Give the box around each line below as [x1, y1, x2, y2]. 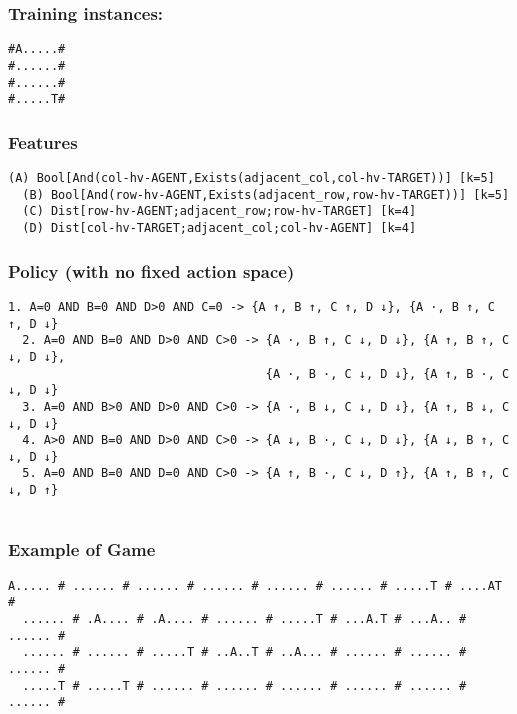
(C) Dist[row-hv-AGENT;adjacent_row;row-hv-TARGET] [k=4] [22, 204, 417, 219]
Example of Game [8, 537, 156, 562]
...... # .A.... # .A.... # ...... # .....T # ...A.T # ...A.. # [22, 611, 467, 626]
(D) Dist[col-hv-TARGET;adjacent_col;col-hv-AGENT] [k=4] [22, 221, 417, 236]
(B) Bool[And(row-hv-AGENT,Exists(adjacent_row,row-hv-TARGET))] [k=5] [22, 187, 510, 202]
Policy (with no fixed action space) [8, 258, 295, 283]
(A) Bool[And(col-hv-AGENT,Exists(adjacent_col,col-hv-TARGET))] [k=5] [8, 171, 495, 186]
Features [8, 129, 78, 154]
